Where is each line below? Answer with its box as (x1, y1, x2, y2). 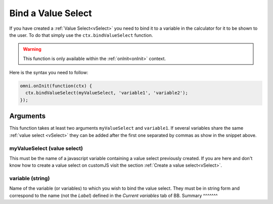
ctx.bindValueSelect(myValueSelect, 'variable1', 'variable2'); (25, 90, 188, 96)
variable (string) (9, 175, 50, 182)
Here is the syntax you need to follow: (9, 70, 88, 76)
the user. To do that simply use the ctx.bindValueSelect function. (9, 32, 153, 38)
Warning (23, 46, 41, 53)
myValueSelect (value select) (9, 144, 83, 151)
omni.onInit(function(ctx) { (20, 83, 93, 89)
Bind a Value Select (9, 8, 92, 19)
